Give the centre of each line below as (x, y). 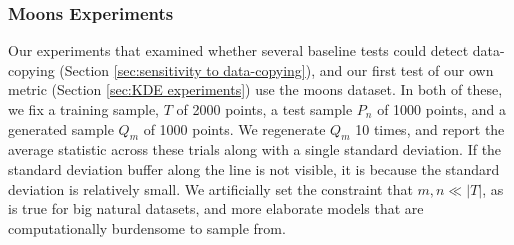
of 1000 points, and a (441, 109)
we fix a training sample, (84, 109)
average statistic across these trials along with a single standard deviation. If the (255, 149)
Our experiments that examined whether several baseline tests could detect (238, 50)
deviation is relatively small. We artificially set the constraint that (210, 188)
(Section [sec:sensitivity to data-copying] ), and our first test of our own (276, 69)
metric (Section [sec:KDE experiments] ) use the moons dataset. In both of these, (255, 89)
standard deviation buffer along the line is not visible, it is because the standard (254, 168)
